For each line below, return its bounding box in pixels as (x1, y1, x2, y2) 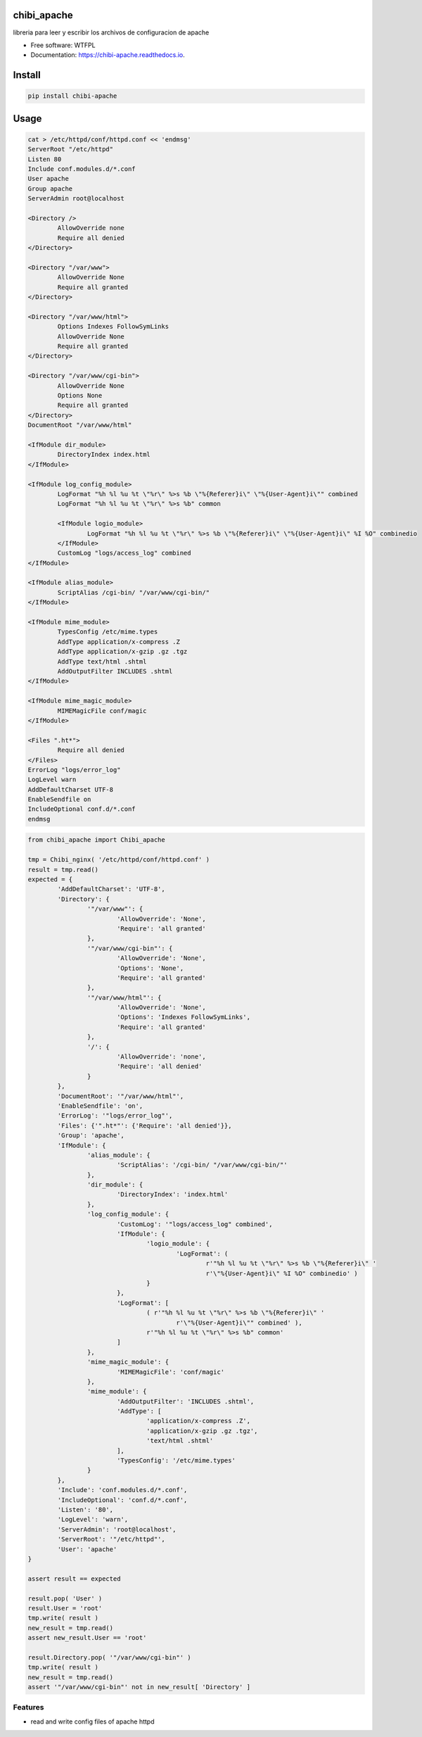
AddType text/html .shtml (57, 657, 147, 665)
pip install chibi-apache (27, 92, 117, 100)
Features (13, 1703, 44, 1712)
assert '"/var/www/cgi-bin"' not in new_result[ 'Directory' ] (27, 1683, 251, 1691)
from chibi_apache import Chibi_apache (27, 836, 165, 844)
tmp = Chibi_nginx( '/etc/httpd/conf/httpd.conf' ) (27, 856, 210, 864)
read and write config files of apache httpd (30, 1717, 155, 1726)
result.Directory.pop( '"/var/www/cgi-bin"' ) (27, 1653, 191, 1661)
